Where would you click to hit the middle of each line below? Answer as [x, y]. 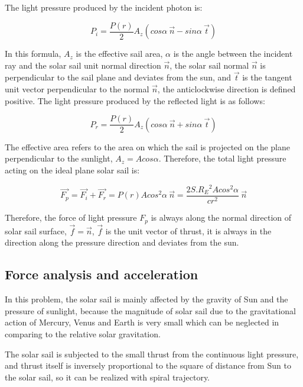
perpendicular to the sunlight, [59, 158]
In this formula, [33, 54]
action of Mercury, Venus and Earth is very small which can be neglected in [142, 322]
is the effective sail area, [119, 54]
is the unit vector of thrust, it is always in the [188, 230]
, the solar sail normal [209, 65]
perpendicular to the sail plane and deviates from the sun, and [118, 77]
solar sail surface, [36, 230]
